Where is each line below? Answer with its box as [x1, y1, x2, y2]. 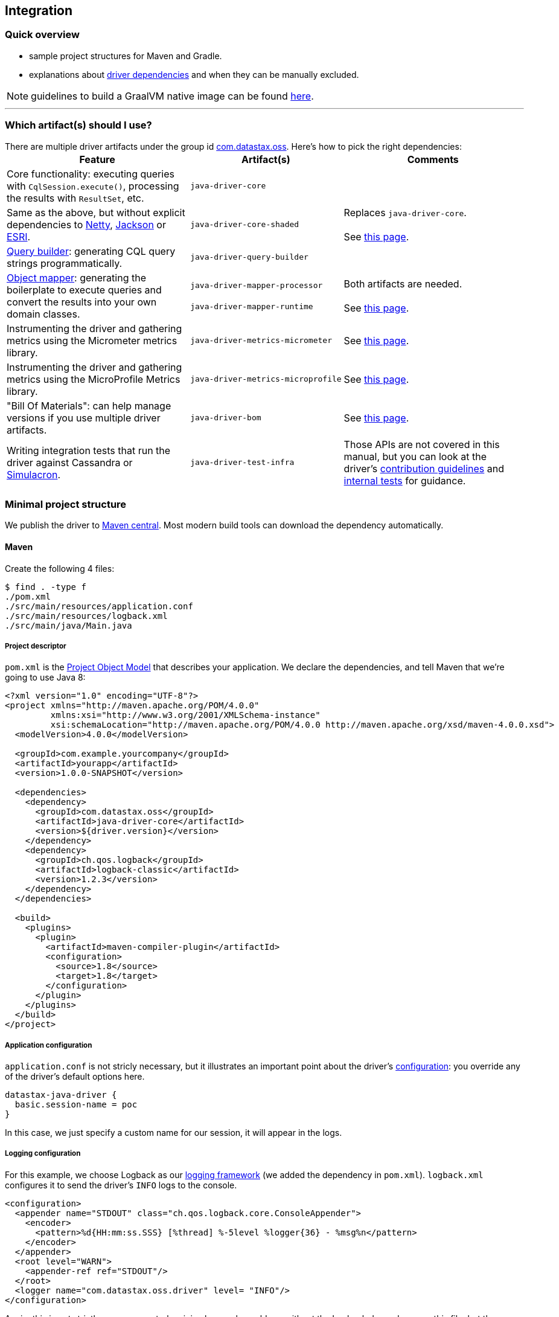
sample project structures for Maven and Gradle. [29, 50, 222, 61]
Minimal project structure [5, 498, 127, 510]
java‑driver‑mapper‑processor [190, 280, 323, 290]
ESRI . [7, 230, 31, 243]
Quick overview [5, 28, 80, 41]
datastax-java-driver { [5, 1090, 117, 1100]
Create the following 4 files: [5, 563, 115, 574]
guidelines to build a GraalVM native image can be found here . [31, 89, 314, 102]
